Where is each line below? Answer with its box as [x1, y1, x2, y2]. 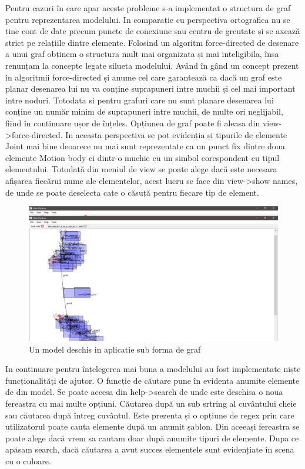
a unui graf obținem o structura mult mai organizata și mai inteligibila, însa [5, 48, 279, 60]
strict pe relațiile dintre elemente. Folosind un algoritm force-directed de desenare [5, 36, 299, 48]
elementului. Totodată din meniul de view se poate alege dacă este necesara [5, 163, 277, 175]
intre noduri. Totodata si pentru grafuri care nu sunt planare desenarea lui [5, 93, 274, 106]
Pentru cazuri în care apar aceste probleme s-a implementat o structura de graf [5, 2, 291, 14]
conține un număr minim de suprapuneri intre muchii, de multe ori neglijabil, [5, 105, 283, 118]
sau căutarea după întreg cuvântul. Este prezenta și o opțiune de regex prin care [5, 408, 294, 421]
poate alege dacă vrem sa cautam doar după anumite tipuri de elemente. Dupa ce [5, 431, 299, 444]
